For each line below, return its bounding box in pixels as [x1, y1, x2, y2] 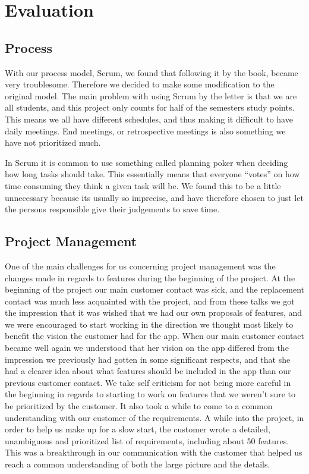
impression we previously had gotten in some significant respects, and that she [5, 353, 291, 365]
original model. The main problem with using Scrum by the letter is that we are [5, 89, 297, 102]
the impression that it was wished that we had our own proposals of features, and [5, 306, 302, 319]
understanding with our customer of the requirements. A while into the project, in [5, 411, 304, 423]
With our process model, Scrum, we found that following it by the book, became [5, 66, 298, 79]
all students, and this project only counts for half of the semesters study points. [5, 101, 295, 114]
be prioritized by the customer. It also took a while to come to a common [5, 400, 273, 412]
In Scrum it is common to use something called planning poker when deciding [5, 156, 288, 168]
